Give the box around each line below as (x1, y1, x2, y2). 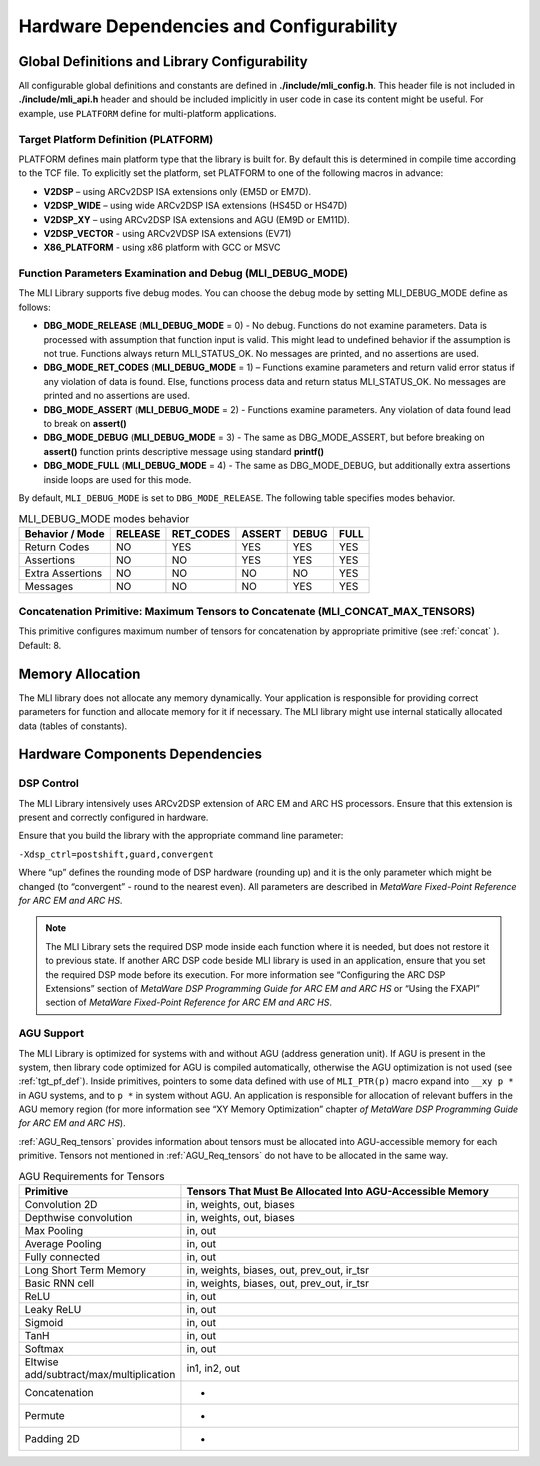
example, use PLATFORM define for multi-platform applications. (18, 107, 277, 119)
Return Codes (24, 540, 90, 554)
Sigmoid (24, 1316, 64, 1330)
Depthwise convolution (24, 1211, 134, 1225)
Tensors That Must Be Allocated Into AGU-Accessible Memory (186, 1185, 490, 1199)
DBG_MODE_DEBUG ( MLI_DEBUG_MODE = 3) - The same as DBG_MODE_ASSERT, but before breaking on (43, 431, 485, 444)
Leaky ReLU (24, 1303, 82, 1317)
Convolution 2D (24, 1198, 98, 1212)
